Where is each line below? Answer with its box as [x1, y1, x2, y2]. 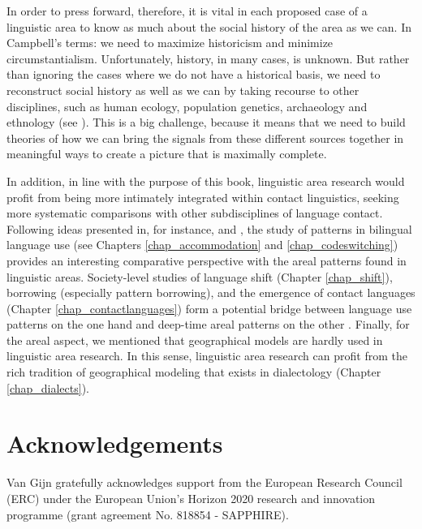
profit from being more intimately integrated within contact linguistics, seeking [6, 188, 399, 205]
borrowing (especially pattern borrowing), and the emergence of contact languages [6, 284, 416, 301]
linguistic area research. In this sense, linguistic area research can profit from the [6, 347, 407, 364]
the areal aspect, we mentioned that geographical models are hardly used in [6, 331, 383, 348]
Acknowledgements [6, 427, 223, 460]
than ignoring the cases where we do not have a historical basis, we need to [6, 66, 381, 83]
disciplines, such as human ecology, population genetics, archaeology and [6, 97, 368, 114]
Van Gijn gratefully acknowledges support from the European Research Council [6, 474, 403, 491]
